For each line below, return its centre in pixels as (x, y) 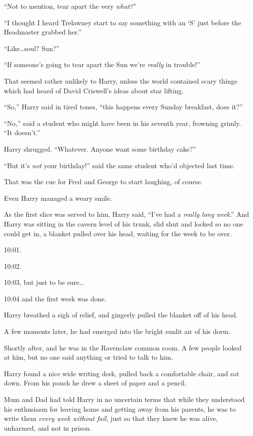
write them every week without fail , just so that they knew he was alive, (111, 418)
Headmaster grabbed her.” (43, 32)
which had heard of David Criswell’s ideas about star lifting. (94, 90)
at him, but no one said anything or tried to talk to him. (89, 357)
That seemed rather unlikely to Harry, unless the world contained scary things (121, 80)
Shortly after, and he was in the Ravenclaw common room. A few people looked (123, 347)
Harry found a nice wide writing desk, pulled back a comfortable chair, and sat (122, 373)
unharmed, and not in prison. (48, 427)
